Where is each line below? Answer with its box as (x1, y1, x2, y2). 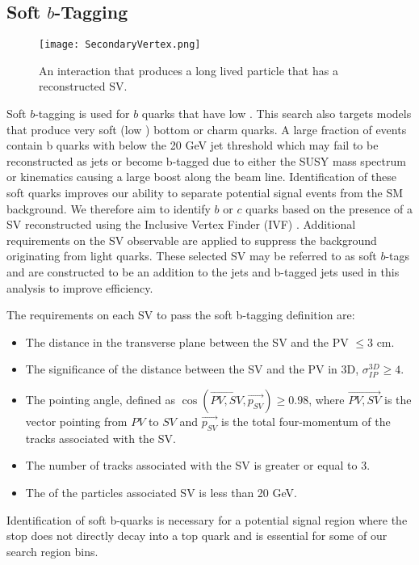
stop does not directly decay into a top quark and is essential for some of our (6, 527, 388, 544)
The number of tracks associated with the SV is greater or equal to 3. (25, 457, 371, 474)
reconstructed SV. (39, 78, 128, 95)
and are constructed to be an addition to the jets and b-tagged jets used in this (6, 263, 400, 280)
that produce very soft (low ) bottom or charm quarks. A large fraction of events (6, 120, 407, 137)
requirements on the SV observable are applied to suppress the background (6, 231, 377, 248)
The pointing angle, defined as (25, 390, 176, 407)
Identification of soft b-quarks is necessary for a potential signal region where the (6, 511, 408, 528)
